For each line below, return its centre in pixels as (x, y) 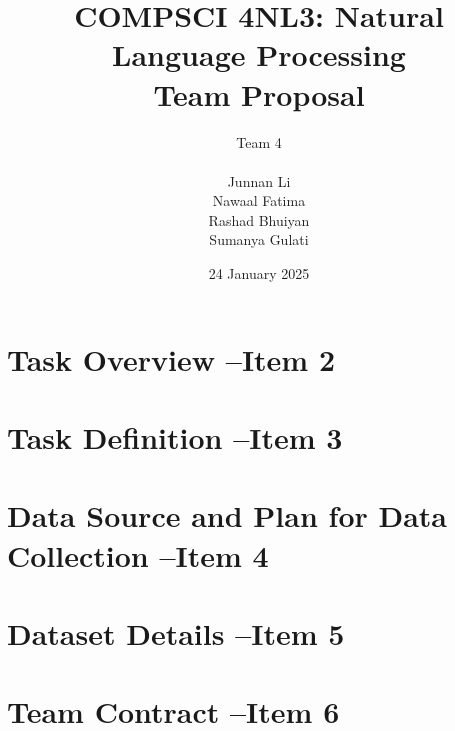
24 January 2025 (259, 273)
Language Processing (259, 54)
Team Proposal (259, 93)
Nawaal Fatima (259, 200)
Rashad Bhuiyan (259, 219)
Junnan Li (259, 180)
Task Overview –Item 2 (171, 358)
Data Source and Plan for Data (227, 515)
